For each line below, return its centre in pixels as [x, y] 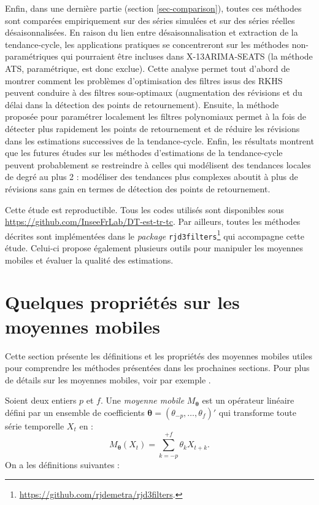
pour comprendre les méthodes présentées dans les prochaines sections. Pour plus [157, 368]
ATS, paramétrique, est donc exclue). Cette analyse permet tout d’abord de [148, 68]
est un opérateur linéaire [248, 400]
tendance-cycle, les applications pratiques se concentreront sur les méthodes [147, 44]
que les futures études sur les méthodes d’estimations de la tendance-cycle [144, 153]
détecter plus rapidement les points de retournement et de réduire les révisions [152, 128]
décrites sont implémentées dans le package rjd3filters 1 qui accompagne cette [155, 235]
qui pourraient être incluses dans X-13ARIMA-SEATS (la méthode [187, 56]
